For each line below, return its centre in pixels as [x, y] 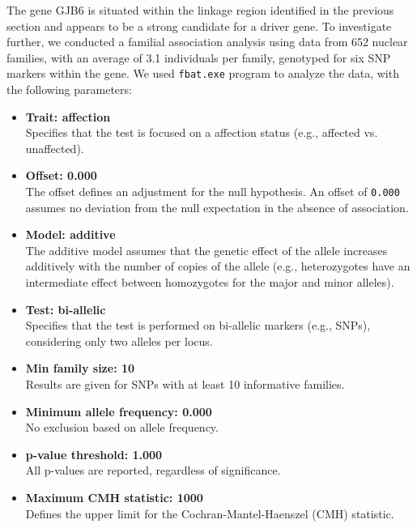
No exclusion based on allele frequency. [122, 427]
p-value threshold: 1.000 [94, 454]
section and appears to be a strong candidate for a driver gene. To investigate [199, 26]
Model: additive [70, 234]
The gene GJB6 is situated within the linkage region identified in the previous [200, 10]
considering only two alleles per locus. [119, 341]
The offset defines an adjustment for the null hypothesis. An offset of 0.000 [213, 191]
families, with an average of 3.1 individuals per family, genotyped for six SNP [199, 57]
